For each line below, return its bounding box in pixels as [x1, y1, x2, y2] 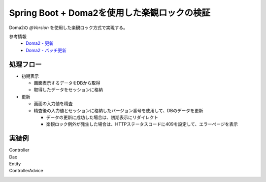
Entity [9, 161, 21, 167]
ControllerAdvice [9, 168, 44, 174]
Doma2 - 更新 [26, 40, 54, 46]
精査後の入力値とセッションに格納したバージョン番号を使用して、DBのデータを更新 [33, 107, 203, 113]
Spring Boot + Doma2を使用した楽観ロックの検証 [9, 7, 211, 18]
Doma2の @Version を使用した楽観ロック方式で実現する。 [9, 25, 128, 30]
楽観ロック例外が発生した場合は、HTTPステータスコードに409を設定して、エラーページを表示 [46, 121, 238, 127]
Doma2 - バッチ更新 [26, 47, 66, 53]
